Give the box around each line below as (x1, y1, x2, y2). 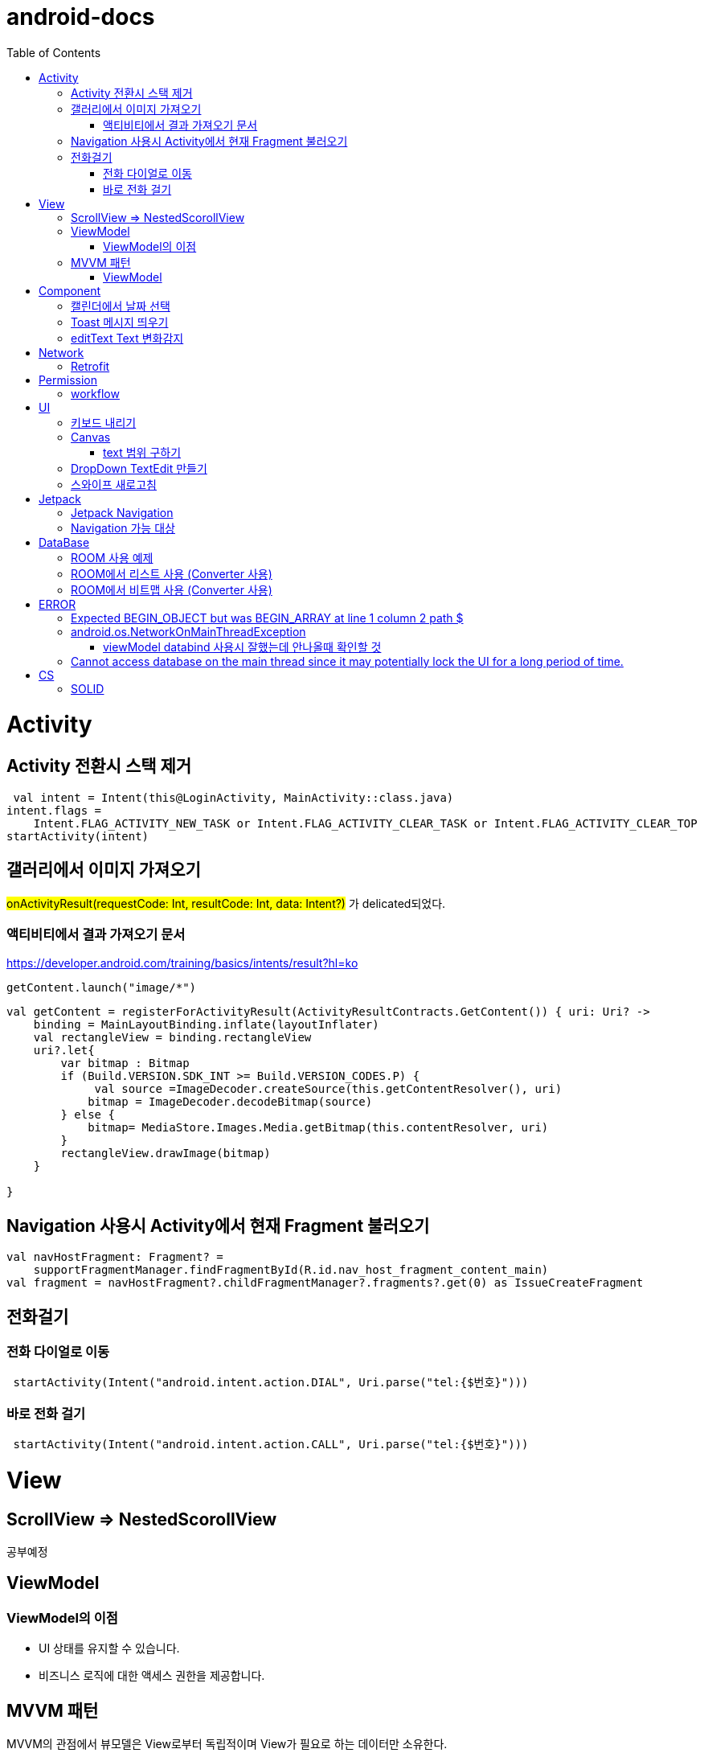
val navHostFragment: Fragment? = (6, 1250, 223, 1264)
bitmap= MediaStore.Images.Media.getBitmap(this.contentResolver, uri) (88, 1121, 549, 1135)
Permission (39, 372, 98, 387)
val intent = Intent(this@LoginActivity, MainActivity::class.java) (13, 790, 454, 804)
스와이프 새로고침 (71, 477, 157, 491)
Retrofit (71, 359, 110, 373)
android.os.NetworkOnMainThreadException (71, 624, 306, 638)
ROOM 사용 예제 (71, 550, 153, 564)
